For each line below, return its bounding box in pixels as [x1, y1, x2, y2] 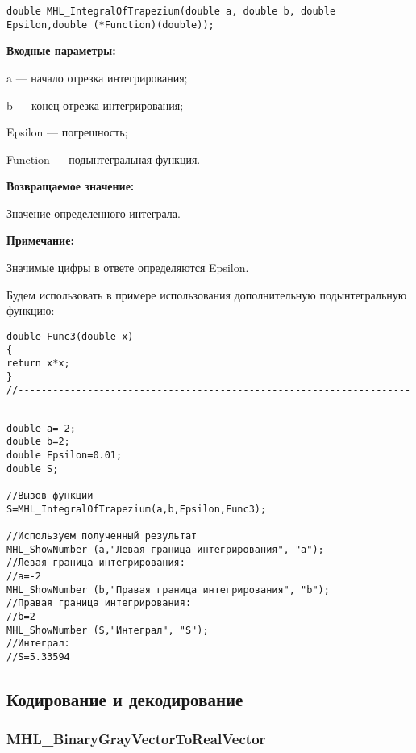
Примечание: [6, 232, 74, 249]
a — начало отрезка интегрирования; [6, 69, 188, 86]
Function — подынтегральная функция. [6, 150, 201, 167]
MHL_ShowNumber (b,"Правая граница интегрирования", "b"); [6, 584, 330, 596]
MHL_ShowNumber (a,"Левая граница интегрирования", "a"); [6, 543, 324, 555]
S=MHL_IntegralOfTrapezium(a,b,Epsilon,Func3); [6, 503, 267, 515]
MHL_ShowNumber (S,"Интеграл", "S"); [6, 624, 209, 636]
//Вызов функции [6, 490, 94, 502]
